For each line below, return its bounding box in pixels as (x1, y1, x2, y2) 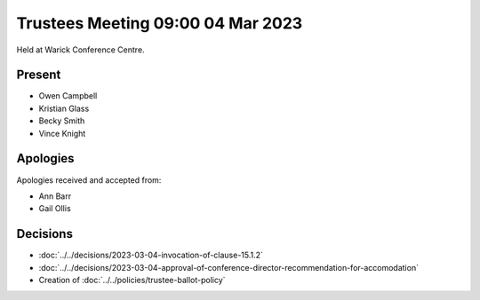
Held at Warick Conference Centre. (16, 44, 146, 55)
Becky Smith (38, 115, 85, 126)
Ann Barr (38, 191, 71, 201)
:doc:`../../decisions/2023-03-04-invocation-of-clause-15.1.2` (38, 249, 264, 261)
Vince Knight (38, 128, 86, 138)
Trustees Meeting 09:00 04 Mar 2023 (16, 13, 303, 33)
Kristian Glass (38, 103, 90, 114)
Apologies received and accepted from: (16, 174, 162, 186)
